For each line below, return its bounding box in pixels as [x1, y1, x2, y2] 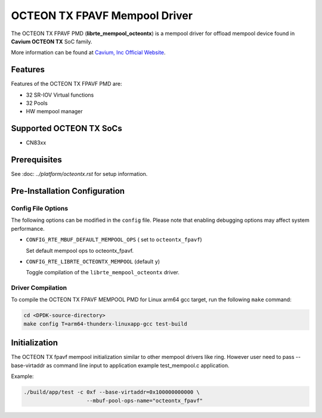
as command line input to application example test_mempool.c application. [46, 361, 230, 369]
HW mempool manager [26, 108, 83, 115]
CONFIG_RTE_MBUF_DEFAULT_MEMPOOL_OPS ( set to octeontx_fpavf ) [26, 236, 202, 243]
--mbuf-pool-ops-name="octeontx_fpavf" [86, 397, 203, 404]
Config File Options [11, 205, 69, 212]
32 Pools [26, 100, 48, 107]
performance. [11, 225, 45, 232]
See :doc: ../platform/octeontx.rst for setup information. [11, 171, 148, 178]
